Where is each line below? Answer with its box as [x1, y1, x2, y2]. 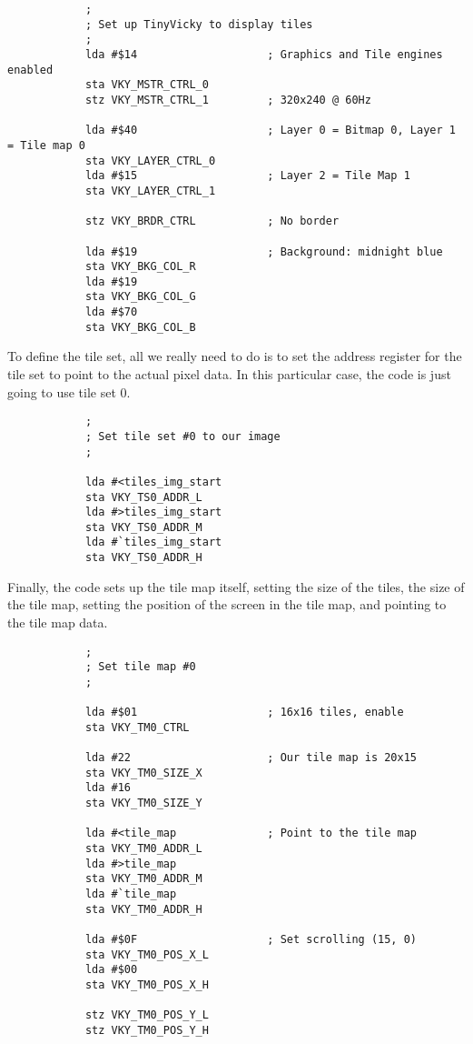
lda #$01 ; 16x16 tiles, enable [84, 706, 404, 719]
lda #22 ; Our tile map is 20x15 [84, 751, 418, 765]
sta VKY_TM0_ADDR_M [84, 872, 202, 886]
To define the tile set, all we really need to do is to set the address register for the [7, 346, 462, 366]
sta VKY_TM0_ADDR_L [84, 842, 202, 856]
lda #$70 [84, 306, 138, 319]
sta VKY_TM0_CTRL [84, 720, 190, 734]
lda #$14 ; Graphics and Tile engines [84, 47, 443, 61]
